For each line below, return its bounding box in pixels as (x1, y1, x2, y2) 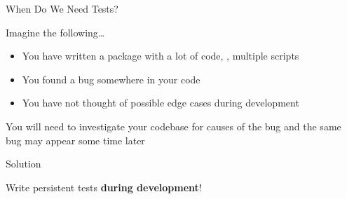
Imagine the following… (6, 25, 105, 39)
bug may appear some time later (6, 132, 145, 147)
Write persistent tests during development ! (6, 179, 202, 194)
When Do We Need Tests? (6, 1, 118, 15)
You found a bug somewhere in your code (22, 71, 200, 86)
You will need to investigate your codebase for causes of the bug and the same (6, 118, 341, 133)
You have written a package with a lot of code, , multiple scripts (22, 48, 299, 63)
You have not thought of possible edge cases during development (22, 95, 299, 110)
